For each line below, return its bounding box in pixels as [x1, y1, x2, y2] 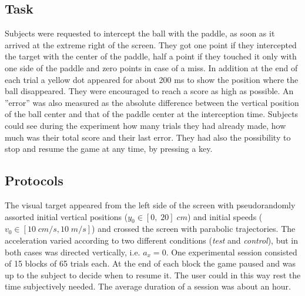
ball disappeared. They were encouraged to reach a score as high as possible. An [5, 85, 294, 97]
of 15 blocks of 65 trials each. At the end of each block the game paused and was [5, 257, 296, 270]
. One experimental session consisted [166, 245, 297, 258]
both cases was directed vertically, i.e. [5, 245, 140, 258]
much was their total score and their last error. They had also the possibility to [5, 131, 291, 143]
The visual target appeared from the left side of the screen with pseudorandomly [5, 198, 296, 211]
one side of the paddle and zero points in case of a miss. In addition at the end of [5, 61, 298, 74]
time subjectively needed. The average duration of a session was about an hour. [5, 280, 291, 292]
